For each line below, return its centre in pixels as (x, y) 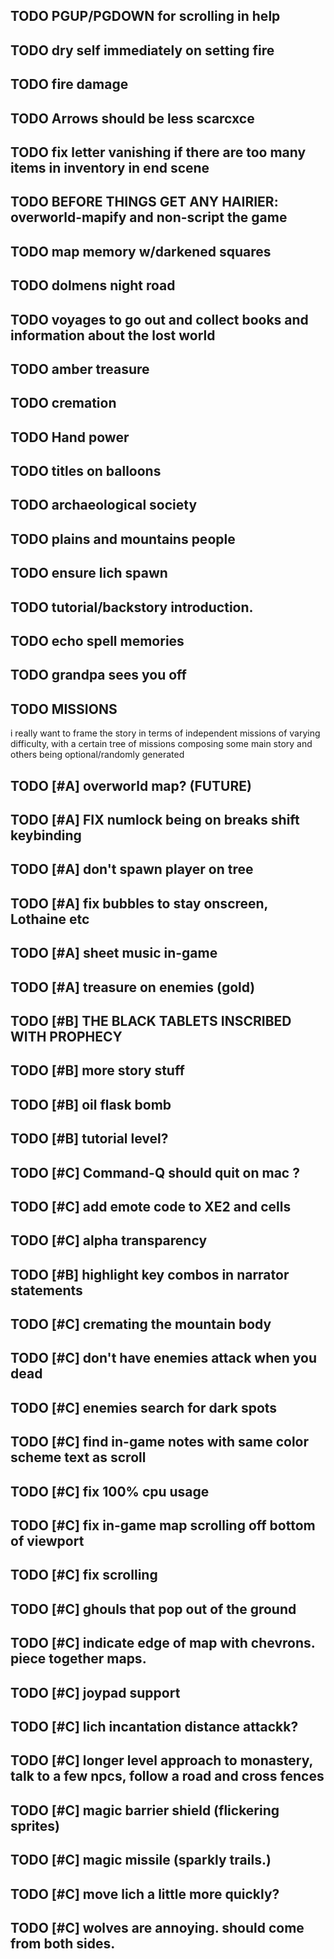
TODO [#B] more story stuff (97, 1070)
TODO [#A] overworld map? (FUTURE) (131, 785)
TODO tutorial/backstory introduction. (132, 607)
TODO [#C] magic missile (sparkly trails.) (141, 1860)
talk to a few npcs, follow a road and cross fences (167, 1776)
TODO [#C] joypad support (95, 1692)
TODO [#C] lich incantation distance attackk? (154, 1727)
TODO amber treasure (80, 369)
